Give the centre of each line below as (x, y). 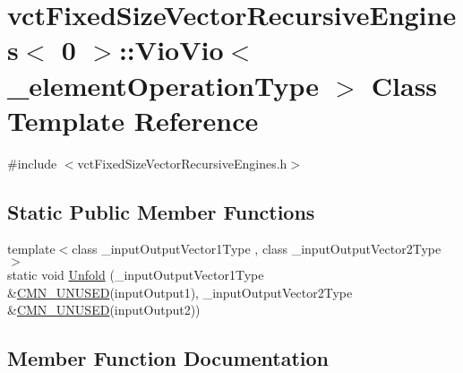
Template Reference (133, 120)
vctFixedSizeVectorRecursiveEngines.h (182, 163)
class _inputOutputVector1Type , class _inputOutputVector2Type (257, 249)
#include (32, 163)
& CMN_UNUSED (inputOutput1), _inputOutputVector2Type (180, 292)
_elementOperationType (163, 85)
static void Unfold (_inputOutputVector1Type (136, 275)
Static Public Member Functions (161, 211)
